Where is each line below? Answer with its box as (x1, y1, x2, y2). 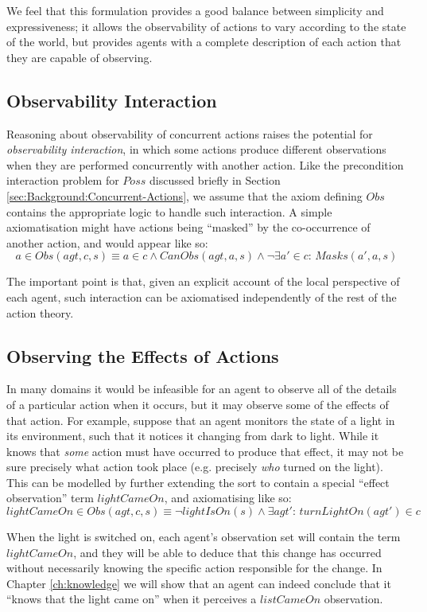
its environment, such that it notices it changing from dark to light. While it (6, 427, 379, 444)
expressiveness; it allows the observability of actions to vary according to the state (6, 18, 406, 34)
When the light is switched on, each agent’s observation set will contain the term (6, 528, 401, 545)
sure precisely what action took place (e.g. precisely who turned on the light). (6, 458, 383, 475)
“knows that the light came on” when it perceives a (6, 591, 257, 607)
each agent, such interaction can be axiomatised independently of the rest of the (6, 288, 397, 305)
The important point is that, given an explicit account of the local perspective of (6, 273, 400, 290)
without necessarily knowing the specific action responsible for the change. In (6, 559, 382, 576)
